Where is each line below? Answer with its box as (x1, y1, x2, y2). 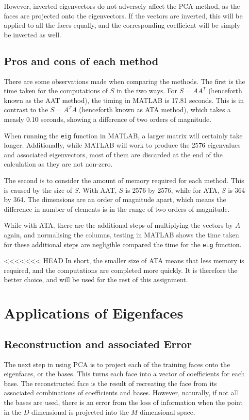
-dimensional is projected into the (29, 406, 129, 417)
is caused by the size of (4, 185, 72, 195)
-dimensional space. (137, 406, 195, 417)
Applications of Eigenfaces (4, 303, 183, 323)
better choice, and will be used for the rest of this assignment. (4, 274, 188, 285)
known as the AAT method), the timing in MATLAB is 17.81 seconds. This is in (4, 95, 244, 105)
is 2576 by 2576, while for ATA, (125, 185, 219, 195)
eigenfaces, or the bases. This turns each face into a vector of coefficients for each (4, 369, 245, 379)
